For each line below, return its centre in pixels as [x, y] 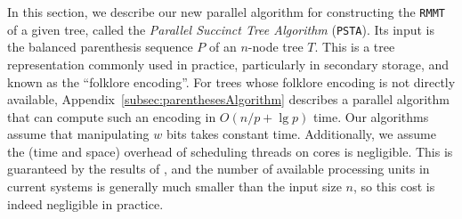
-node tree [276, 47]
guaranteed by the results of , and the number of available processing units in [219, 169]
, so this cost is [394, 187]
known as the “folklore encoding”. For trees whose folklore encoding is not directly [231, 81]
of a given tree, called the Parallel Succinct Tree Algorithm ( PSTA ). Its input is [221, 29]
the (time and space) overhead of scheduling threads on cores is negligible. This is [230, 151]
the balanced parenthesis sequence [100, 47]
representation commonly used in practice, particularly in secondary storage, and [228, 64]
